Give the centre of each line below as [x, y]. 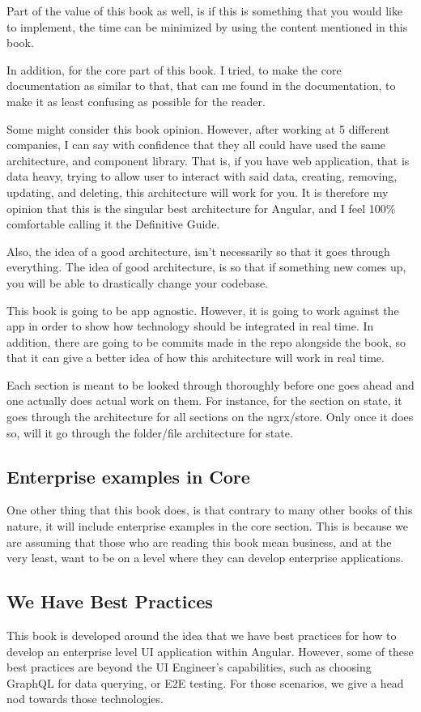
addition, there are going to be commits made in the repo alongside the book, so [206, 341]
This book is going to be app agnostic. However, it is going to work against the [203, 310]
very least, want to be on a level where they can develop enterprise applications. [205, 558]
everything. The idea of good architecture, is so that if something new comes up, [206, 267]
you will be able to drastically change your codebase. [138, 282]
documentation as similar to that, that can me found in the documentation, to [201, 85]
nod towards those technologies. [85, 699]
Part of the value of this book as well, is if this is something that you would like [205, 11]
